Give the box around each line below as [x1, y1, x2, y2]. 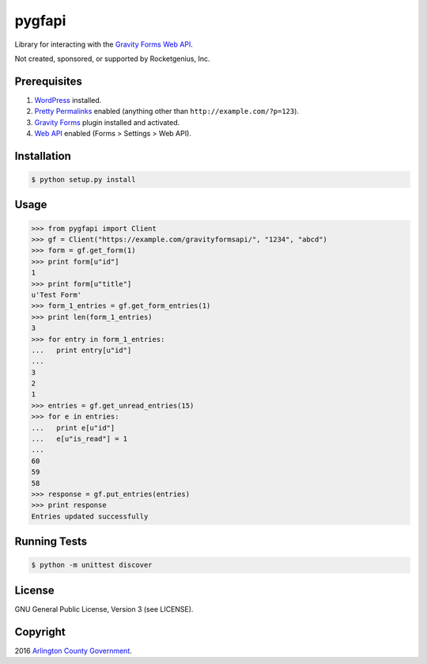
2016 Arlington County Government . [14, 646, 132, 655]
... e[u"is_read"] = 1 [31, 434, 128, 443]
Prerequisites [14, 74, 82, 88]
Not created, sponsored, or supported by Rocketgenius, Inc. [14, 54, 210, 63]
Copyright [14, 625, 66, 639]
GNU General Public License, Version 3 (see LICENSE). [14, 604, 194, 613]
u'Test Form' [31, 290, 82, 299]
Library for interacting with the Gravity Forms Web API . [14, 40, 194, 49]
